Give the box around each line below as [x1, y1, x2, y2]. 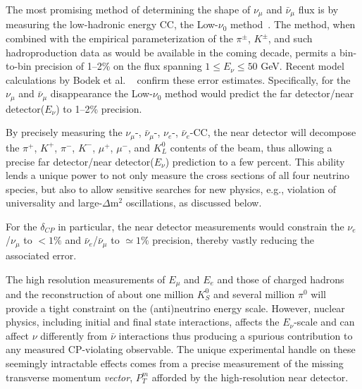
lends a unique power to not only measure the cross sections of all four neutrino [6, 168, 349, 183]
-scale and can [294, 314, 355, 329]
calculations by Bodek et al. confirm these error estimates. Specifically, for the [6, 72, 351, 87]
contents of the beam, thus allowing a [170, 140, 332, 154]
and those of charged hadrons [217, 271, 344, 286]
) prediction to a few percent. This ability [165, 154, 345, 168]
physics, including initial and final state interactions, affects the [6, 314, 280, 329]
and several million [213, 286, 295, 301]
